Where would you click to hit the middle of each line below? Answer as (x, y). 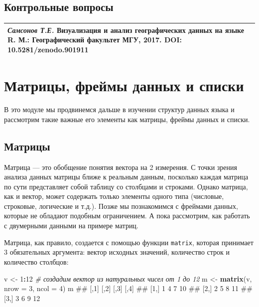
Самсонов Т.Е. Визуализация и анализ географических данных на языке (126, 30)
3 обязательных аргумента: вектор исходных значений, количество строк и (117, 252)
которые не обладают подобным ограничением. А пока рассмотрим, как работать (127, 216)
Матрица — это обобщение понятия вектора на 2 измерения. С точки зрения (121, 167)
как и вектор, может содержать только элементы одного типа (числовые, (114, 196)
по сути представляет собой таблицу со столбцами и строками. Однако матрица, (126, 186)
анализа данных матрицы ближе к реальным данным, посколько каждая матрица (126, 177)
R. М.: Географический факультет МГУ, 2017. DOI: (95, 40)
